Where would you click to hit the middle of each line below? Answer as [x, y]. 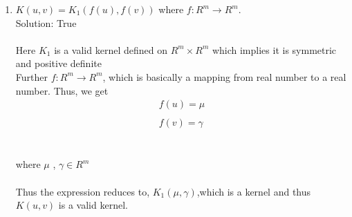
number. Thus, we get [62, 90]
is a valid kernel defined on [111, 49]
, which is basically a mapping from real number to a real [224, 76]
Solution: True [46, 22]
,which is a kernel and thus [254, 191]
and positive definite [58, 63]
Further [31, 76]
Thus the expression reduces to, [83, 191]
